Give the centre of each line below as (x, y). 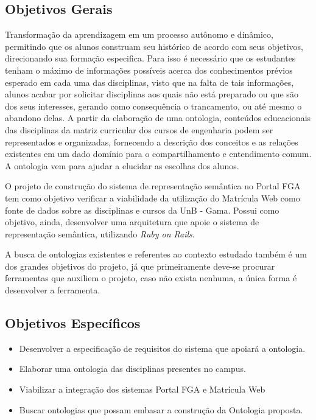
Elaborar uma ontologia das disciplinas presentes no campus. (132, 369)
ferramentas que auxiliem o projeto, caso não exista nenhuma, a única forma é (151, 278)
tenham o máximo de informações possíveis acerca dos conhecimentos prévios (149, 70)
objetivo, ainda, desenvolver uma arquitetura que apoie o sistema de (132, 222)
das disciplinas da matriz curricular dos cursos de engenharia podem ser (139, 129)
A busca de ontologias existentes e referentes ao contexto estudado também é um (156, 254)
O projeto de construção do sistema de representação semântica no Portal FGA (153, 186)
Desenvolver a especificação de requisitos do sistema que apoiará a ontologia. (162, 348)
